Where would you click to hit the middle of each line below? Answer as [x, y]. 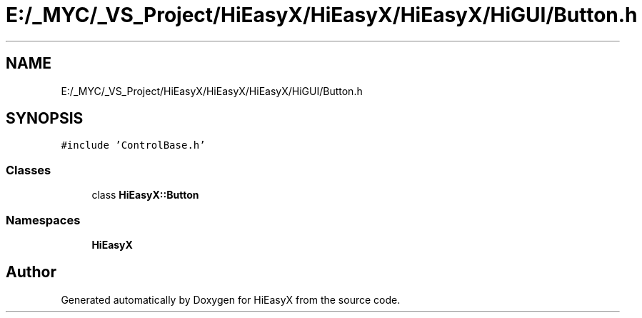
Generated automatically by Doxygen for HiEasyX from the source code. [231, 299]
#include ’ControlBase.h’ [133, 145]
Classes [29, 170]
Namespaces [43, 220]
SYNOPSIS [45, 119]
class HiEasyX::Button [145, 195]
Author [31, 272]
